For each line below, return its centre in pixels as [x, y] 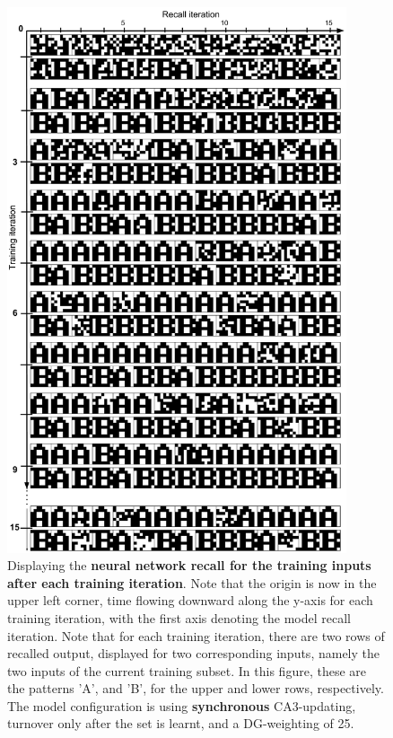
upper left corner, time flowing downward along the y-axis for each [190, 600]
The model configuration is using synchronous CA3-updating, [182, 705]
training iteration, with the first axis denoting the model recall [179, 617]
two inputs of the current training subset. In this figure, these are [187, 670]
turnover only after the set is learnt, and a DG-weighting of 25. [181, 723]
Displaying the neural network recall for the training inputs [189, 565]
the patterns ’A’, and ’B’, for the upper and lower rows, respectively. [196, 688]
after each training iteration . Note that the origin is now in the [192, 582]
